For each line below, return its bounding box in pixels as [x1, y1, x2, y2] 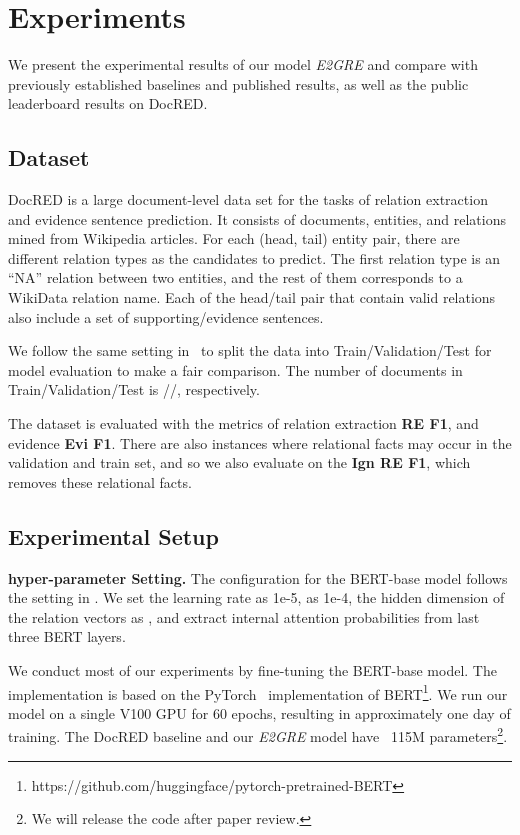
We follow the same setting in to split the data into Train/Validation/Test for [8, 340, 492, 361]
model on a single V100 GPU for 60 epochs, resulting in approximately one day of [8, 702, 511, 723]
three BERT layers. [8, 626, 126, 647]
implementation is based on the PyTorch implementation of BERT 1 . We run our [8, 680, 508, 704]
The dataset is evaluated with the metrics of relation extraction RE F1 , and [8, 413, 479, 434]
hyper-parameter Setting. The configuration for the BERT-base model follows [8, 567, 508, 588]
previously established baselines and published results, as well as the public [8, 73, 469, 94]
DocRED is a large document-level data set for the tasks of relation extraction [8, 189, 488, 210]
